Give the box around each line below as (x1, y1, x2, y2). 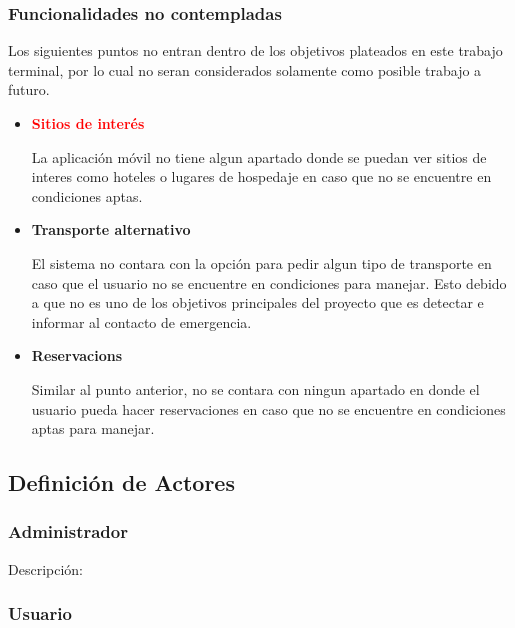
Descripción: (8, 558, 83, 579)
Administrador (8, 519, 128, 544)
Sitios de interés (31, 113, 145, 133)
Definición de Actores (8, 467, 235, 498)
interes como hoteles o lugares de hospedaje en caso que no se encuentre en (31, 166, 492, 187)
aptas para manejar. (31, 418, 155, 439)
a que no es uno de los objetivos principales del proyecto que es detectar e (31, 292, 484, 313)
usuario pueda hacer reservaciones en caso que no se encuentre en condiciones (31, 398, 506, 419)
